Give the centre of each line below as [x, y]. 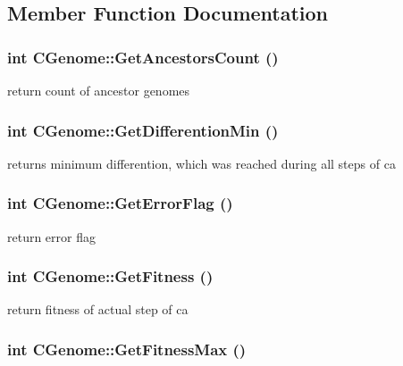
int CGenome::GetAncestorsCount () [143, 57]
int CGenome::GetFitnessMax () [127, 349]
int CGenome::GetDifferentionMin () [143, 130]
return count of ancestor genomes [99, 90]
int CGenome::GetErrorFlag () [120, 203]
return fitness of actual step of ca [98, 309]
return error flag [51, 236]
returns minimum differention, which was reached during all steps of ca [201, 163]
